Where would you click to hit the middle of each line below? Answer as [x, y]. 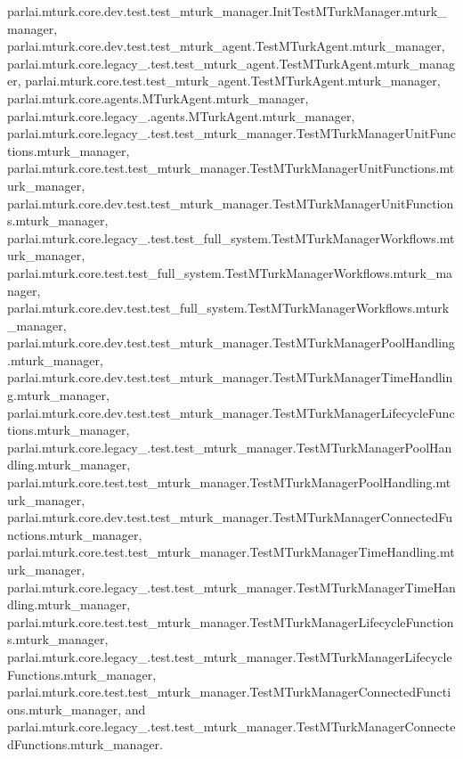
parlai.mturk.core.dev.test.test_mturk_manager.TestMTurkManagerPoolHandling [231, 343]
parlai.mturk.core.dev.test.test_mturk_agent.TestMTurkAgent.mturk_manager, [226, 46]
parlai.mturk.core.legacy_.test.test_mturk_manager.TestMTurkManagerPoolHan [230, 447]
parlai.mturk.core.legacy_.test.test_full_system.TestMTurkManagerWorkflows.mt [231, 237]
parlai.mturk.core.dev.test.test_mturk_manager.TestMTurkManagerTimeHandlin [230, 377]
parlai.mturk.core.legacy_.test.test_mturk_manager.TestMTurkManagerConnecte [231, 726]
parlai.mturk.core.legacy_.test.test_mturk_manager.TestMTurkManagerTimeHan [231, 587]
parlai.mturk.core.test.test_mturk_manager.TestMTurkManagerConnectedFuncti [229, 692]
